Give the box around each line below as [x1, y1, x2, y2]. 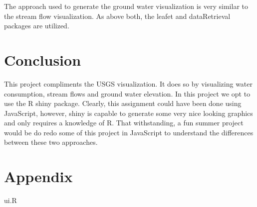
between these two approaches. [4, 137, 98, 147]
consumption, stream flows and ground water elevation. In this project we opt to [4, 88, 251, 99]
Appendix [4, 166, 73, 187]
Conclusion [4, 49, 81, 70]
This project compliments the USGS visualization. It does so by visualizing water [4, 78, 253, 89]
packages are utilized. [4, 20, 69, 31]
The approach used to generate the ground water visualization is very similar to [4, 1, 248, 11]
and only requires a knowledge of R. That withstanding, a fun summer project [4, 117, 244, 128]
